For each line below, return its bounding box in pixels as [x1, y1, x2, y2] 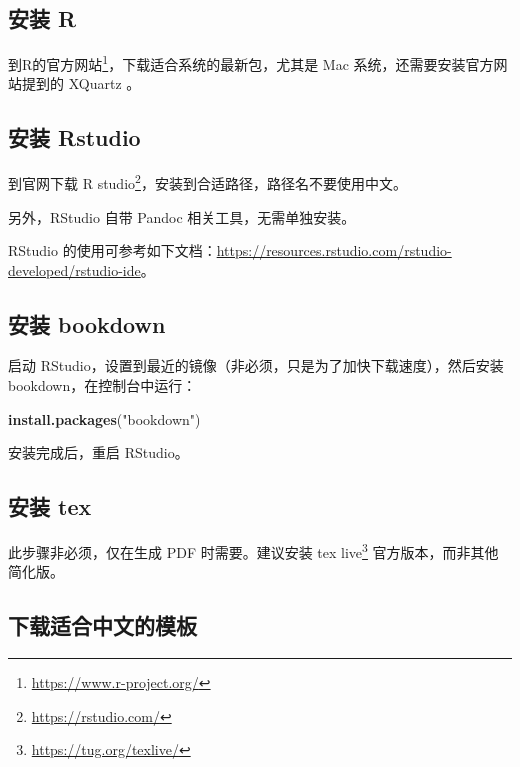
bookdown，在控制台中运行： [8, 375, 197, 396]
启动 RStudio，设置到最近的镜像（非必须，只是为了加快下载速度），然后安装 [8, 355, 504, 376]
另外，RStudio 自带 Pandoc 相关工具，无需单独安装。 [8, 206, 356, 227]
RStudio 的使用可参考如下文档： [8, 240, 217, 261]
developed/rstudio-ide [8, 259, 141, 280]
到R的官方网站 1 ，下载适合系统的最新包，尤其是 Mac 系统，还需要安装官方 [8, 51, 494, 74]
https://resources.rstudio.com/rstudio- [216, 240, 452, 261]
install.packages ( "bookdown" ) [8, 408, 201, 429]
